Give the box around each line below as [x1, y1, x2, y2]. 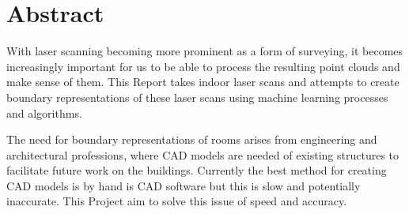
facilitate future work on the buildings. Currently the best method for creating [6, 162, 387, 178]
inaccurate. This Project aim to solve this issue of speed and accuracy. [6, 193, 347, 209]
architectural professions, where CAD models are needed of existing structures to [6, 146, 400, 163]
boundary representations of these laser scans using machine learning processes [6, 88, 388, 105]
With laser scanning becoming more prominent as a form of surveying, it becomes [6, 43, 403, 59]
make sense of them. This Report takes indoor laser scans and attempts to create [6, 73, 400, 90]
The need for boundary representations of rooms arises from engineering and [6, 131, 377, 148]
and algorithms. [6, 104, 82, 121]
